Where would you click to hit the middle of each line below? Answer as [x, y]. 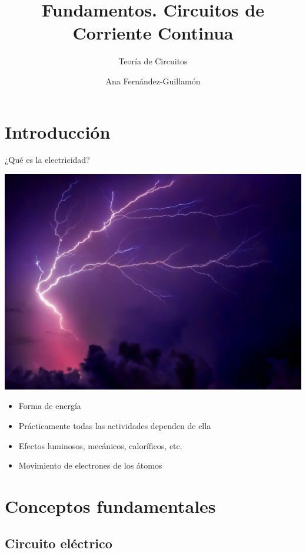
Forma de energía [50, 406]
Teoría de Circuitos [153, 61]
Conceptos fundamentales [110, 505]
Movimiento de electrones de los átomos [90, 465]
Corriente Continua [153, 33]
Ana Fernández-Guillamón [153, 81]
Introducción [58, 131]
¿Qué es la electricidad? [47, 160]
